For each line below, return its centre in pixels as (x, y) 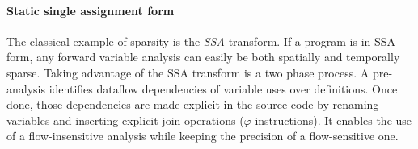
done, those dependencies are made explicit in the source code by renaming (193, 104)
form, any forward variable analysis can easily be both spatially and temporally (203, 57)
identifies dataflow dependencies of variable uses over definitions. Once (223, 88)
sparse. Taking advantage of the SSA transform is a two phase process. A (188, 72)
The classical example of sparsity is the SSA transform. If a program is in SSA (201, 41)
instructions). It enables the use (334, 120)
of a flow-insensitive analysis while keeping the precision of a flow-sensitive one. (203, 136)
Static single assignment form (91, 10)
